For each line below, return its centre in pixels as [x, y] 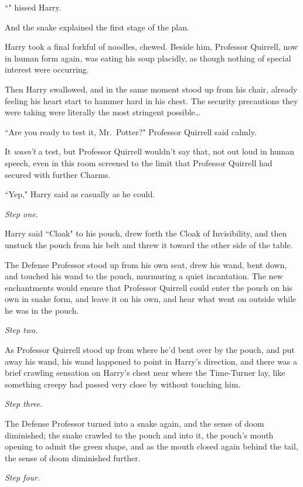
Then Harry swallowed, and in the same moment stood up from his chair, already [151, 89]
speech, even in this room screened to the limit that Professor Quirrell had [139, 162]
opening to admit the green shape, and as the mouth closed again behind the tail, [151, 446]
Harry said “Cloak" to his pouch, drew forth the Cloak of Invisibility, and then [146, 233]
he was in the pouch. [42, 310]
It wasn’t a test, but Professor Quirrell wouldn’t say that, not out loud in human [150, 151]
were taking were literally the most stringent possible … [103, 112]
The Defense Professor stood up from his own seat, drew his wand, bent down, [146, 264]
